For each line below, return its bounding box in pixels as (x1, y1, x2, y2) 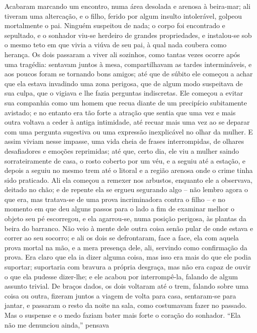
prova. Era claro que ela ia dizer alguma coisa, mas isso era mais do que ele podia (4, 252, 252, 262)
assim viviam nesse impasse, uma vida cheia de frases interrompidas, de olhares (4, 136, 244, 146)
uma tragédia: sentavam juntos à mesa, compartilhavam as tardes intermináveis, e (4, 59, 252, 69)
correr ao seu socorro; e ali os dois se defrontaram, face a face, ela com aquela (4, 233, 239, 243)
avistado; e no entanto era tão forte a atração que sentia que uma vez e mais (4, 107, 236, 117)
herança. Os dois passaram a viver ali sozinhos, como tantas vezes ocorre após (4, 49, 240, 59)
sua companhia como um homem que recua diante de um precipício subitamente (4, 97, 247, 107)
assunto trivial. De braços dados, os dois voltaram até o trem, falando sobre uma (4, 281, 249, 291)
